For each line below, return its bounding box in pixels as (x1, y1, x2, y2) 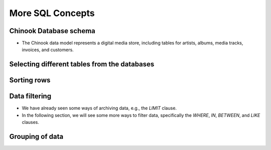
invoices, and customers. (22, 47, 74, 53)
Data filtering (9, 92, 52, 100)
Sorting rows (9, 76, 51, 85)
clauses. (22, 119, 40, 125)
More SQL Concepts (9, 8, 95, 19)
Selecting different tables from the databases (9, 60, 155, 69)
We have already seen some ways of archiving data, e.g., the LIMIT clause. (22, 105, 177, 111)
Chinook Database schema (9, 27, 95, 35)
